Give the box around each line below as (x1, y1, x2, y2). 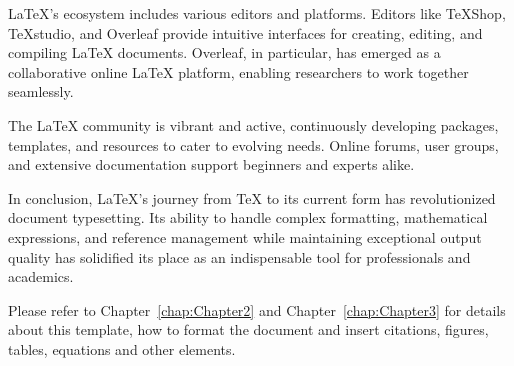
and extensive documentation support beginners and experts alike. (8, 154, 415, 175)
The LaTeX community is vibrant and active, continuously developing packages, (8, 114, 499, 135)
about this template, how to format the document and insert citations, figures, (8, 319, 489, 340)
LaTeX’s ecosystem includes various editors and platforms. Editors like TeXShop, (8, 3, 506, 23)
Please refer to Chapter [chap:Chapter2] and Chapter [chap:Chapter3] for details (8, 299, 506, 320)
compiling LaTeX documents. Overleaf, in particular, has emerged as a (8, 42, 441, 63)
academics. (8, 266, 74, 287)
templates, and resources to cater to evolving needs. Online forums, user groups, (8, 134, 499, 155)
